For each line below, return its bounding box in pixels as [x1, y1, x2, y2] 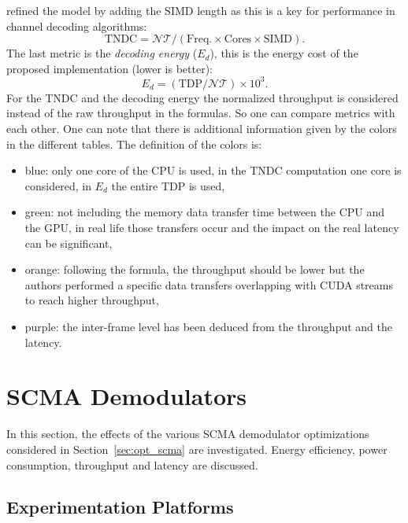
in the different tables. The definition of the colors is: [6, 135, 262, 152]
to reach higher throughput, [24, 292, 159, 308]
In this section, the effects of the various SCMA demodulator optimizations [6, 425, 369, 442]
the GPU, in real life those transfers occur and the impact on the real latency [24, 219, 399, 236]
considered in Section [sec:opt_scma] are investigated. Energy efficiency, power [6, 440, 388, 457]
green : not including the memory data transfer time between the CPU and [24, 204, 385, 220]
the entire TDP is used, [111, 177, 225, 193]
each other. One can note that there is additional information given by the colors [6, 120, 397, 137]
